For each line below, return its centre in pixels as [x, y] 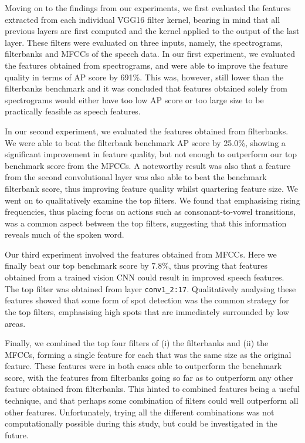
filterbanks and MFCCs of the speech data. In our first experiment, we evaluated [150, 54]
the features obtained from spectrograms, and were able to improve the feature [146, 65]
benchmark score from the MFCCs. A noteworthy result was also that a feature [148, 165]
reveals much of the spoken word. [65, 234]
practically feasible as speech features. [73, 111]
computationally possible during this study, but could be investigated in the [141, 423]
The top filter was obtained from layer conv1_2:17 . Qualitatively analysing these [150, 288]
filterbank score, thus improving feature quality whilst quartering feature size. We [151, 188]
